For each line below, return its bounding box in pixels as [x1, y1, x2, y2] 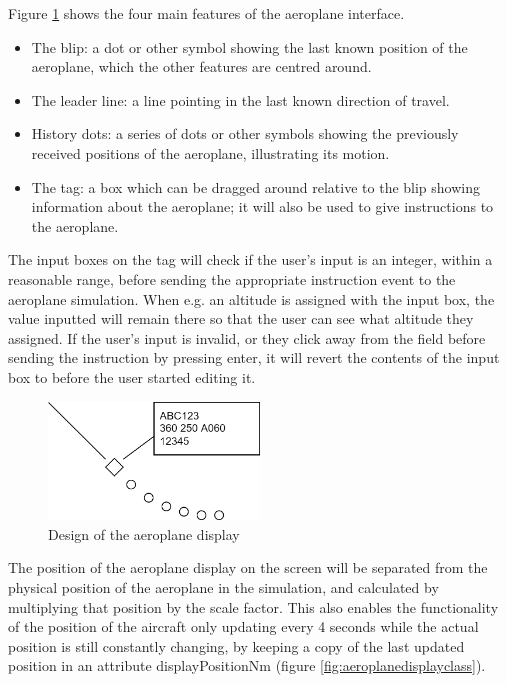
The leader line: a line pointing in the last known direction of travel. [31, 89, 450, 110]
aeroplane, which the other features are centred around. [31, 56, 372, 77]
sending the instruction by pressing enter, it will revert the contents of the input [8, 347, 500, 368]
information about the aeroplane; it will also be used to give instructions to [31, 196, 494, 217]
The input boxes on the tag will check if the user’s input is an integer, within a [8, 249, 493, 270]
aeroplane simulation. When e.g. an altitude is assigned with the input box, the [8, 288, 495, 309]
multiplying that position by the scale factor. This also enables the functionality [8, 596, 499, 617]
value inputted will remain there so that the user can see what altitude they [8, 308, 474, 329]
